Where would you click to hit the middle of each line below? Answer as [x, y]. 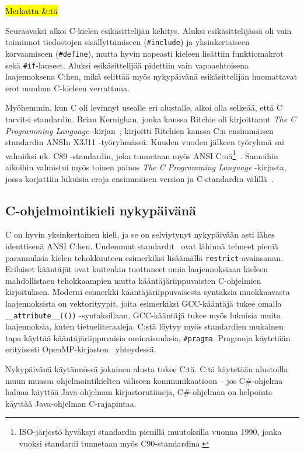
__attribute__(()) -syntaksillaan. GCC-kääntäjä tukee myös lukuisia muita [143, 315]
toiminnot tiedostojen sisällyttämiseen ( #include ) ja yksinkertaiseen [127, 42]
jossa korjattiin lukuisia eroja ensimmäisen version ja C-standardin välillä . [140, 178]
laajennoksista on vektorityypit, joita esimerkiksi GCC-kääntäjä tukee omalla [144, 303]
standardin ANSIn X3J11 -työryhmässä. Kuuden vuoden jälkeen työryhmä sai [145, 142]
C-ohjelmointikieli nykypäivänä [101, 210]
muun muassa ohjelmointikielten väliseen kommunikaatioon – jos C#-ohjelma [144, 380]
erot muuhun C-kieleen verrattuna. [67, 87]
